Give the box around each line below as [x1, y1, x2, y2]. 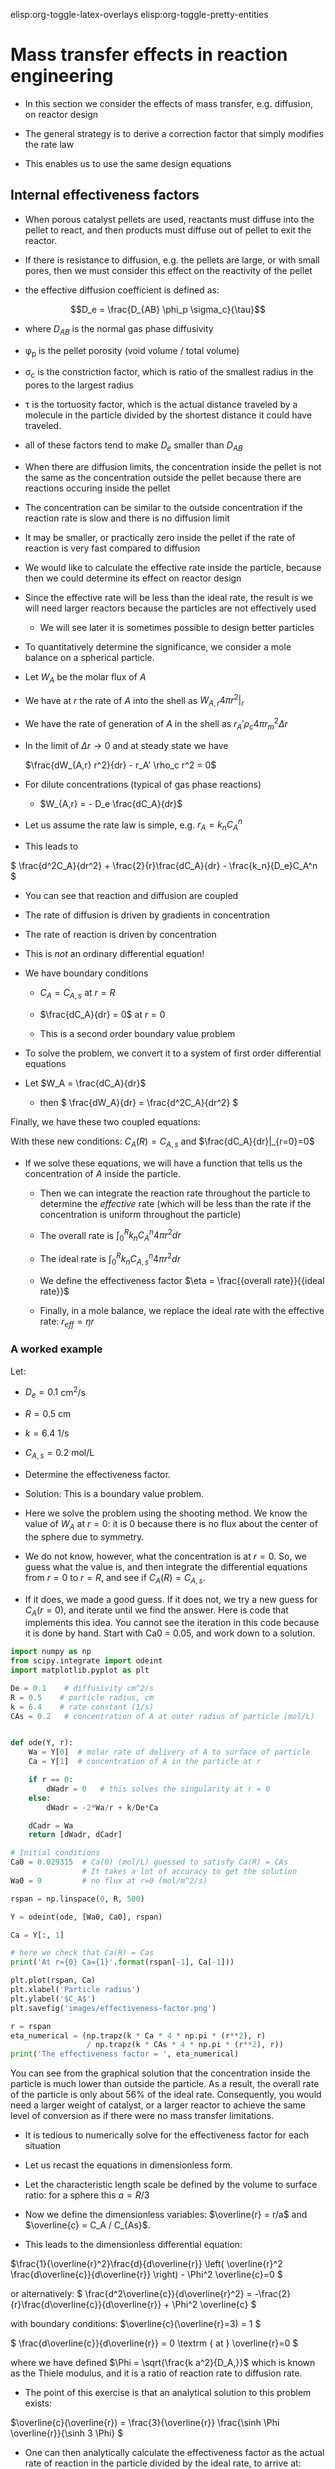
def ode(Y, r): [10, 1738, 74, 1748]
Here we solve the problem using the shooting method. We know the [24, 1507, 308, 1519]
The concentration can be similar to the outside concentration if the [24, 501, 303, 513]
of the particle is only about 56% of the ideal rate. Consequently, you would [10, 2089, 322, 2101]
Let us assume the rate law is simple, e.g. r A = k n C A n [24, 817, 243, 833]
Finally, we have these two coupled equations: [10, 1115, 201, 1128]
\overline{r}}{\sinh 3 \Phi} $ [10, 2427, 124, 2439]
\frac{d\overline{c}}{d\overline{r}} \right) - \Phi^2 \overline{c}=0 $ [10, 2269, 283, 2281]
